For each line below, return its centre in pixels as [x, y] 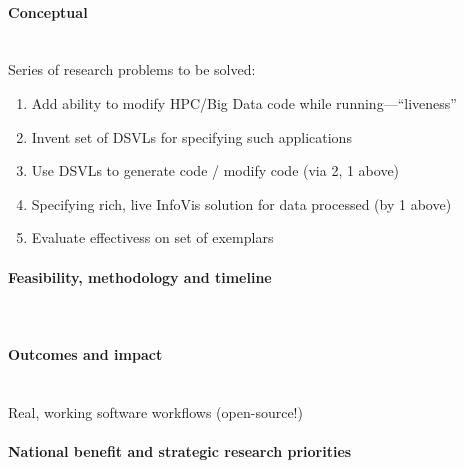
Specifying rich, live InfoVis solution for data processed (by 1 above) [241, 203]
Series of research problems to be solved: [132, 69]
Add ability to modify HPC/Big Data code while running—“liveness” [244, 102]
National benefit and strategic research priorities [180, 450]
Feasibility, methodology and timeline [140, 276]
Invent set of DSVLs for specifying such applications [191, 136]
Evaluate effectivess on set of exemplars [152, 237]
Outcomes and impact [85, 353]
